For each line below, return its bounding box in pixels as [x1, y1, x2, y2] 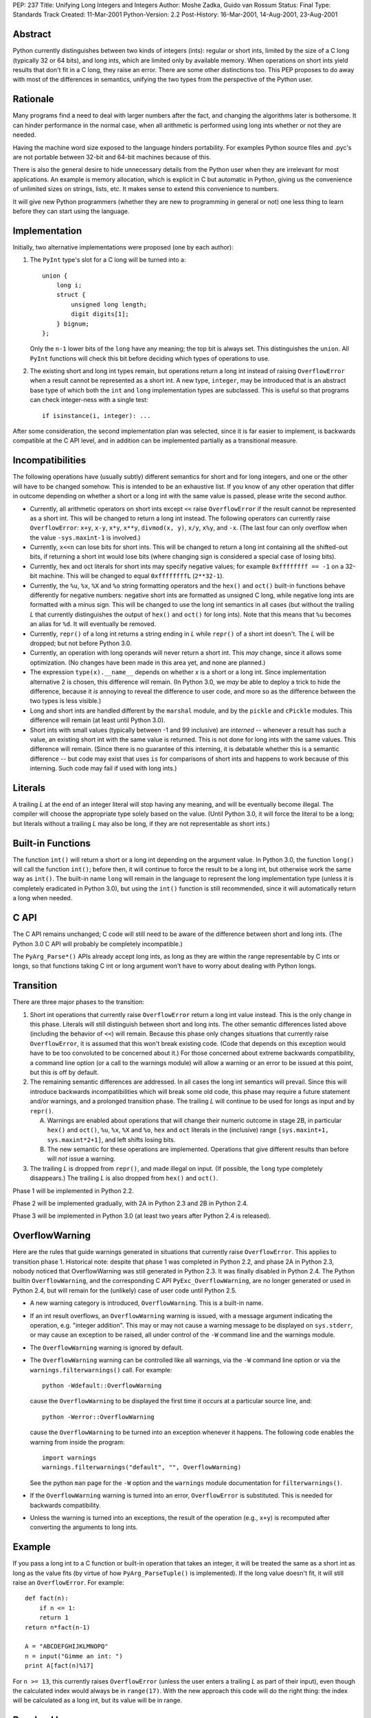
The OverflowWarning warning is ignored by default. [30, 1343, 183, 1352]
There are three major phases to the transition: [12, 998, 144, 1006]
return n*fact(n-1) [25, 1623, 91, 1631]
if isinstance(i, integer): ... [42, 412, 151, 419]
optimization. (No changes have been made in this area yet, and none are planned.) [30, 658, 266, 667]
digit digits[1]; [71, 310, 130, 318]
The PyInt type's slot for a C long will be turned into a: [30, 256, 186, 264]
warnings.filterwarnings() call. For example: [30, 1365, 172, 1374]
